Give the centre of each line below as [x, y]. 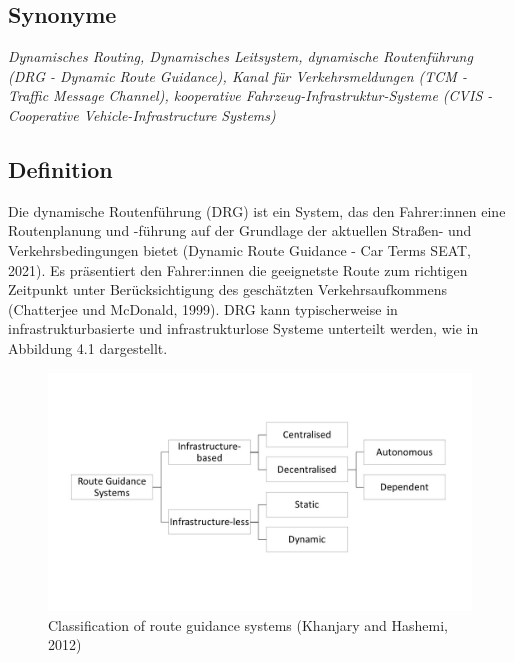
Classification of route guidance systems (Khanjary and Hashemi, [248, 624]
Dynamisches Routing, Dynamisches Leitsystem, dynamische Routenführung [240, 56]
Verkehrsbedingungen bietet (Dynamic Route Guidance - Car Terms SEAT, [240, 249]
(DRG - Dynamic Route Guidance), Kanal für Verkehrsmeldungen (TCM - [237, 75]
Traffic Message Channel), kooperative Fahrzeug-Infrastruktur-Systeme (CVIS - [250, 95]
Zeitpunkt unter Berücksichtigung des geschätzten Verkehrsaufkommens [227, 289]
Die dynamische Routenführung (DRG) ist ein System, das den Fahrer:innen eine [257, 210]
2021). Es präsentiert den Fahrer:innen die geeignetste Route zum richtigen [238, 269]
